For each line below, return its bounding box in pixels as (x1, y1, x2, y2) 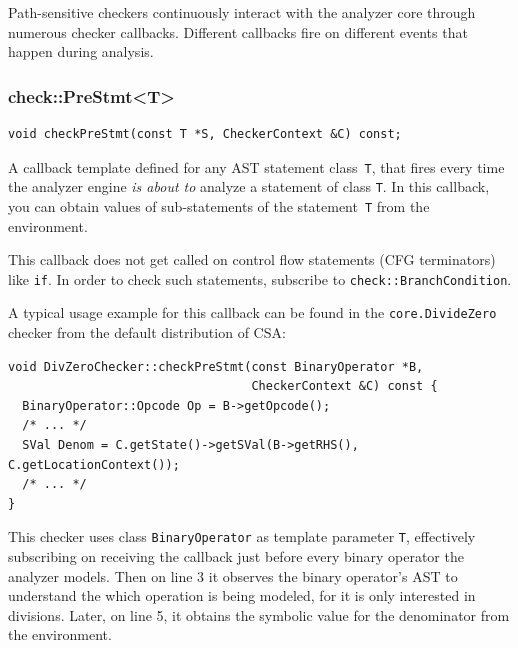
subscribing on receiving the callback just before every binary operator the (8, 546, 464, 567)
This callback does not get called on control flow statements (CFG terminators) (8, 249, 496, 270)
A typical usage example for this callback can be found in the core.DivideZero (8, 302, 497, 323)
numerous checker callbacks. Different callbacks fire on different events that (8, 21, 468, 42)
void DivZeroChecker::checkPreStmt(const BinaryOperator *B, (8, 359, 424, 374)
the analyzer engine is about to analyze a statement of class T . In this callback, (8, 176, 490, 197)
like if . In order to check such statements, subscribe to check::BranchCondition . (8, 268, 512, 289)
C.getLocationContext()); (8, 457, 180, 472)
